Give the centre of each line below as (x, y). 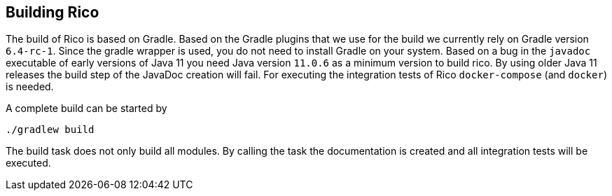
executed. (28, 163)
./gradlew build (50, 130)
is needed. (30, 87)
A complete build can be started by (86, 108)
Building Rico (53, 12)
